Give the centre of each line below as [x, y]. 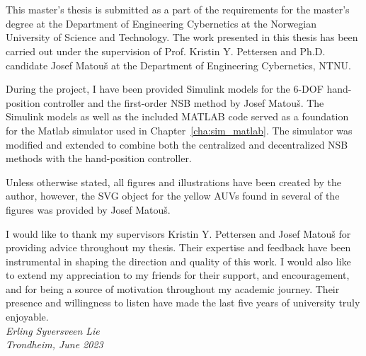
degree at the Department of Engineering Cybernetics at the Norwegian [161, 23]
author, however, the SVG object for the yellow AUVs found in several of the [173, 196]
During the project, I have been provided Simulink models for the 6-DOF [165, 89]
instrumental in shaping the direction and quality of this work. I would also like [178, 261]
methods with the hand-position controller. [99, 158]
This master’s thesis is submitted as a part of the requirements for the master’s [178, 10]
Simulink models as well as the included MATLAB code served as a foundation [177, 116]
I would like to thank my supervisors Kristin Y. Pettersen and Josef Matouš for [178, 233]
